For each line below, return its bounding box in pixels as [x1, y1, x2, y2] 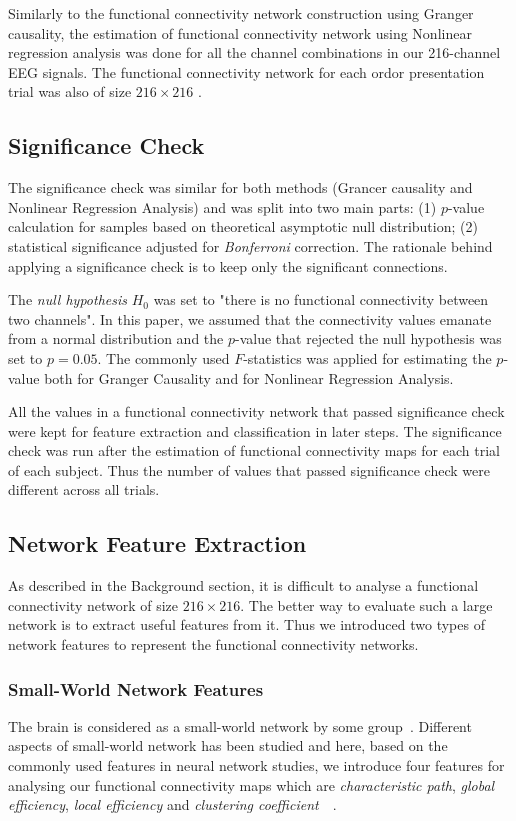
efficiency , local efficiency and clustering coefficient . [8, 794, 337, 815]
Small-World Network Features [8, 676, 264, 701]
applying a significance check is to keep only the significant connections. [8, 255, 448, 276]
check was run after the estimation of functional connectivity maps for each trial [8, 440, 500, 461]
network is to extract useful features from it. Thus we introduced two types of [8, 614, 485, 635]
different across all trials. [8, 479, 160, 500]
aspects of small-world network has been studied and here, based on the [8, 735, 448, 756]
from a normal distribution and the [8, 328, 224, 349]
